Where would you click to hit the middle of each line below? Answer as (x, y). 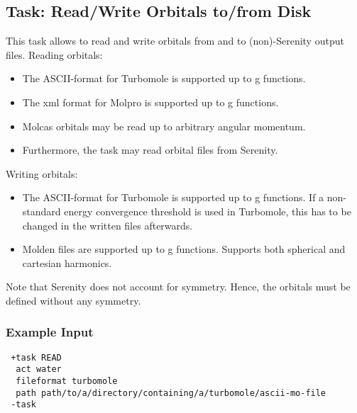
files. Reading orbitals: (54, 54)
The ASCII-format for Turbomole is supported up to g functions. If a (173, 197)
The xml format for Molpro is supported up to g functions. (150, 102)
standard (42, 211)
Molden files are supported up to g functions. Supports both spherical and (184, 249)
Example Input (50, 332)
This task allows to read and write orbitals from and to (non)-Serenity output (175, 41)
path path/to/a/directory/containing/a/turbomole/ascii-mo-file (171, 393)
